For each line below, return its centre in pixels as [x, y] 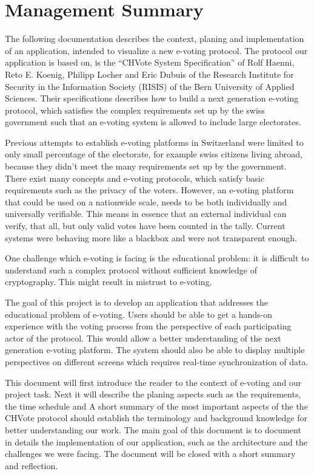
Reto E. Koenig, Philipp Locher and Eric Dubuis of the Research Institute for [149, 74]
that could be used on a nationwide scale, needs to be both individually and [146, 201]
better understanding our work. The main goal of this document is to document [153, 429]
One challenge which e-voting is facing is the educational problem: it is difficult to [157, 258]
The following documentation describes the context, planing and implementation [155, 39]
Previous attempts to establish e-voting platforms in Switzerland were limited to [154, 142]
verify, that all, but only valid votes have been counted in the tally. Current [145, 226]
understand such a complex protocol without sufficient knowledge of [131, 270]
